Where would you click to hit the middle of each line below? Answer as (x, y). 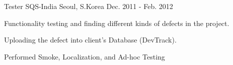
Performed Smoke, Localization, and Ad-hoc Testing (85, 56)
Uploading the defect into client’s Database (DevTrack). (90, 40)
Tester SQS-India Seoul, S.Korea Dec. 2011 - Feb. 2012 (89, 6)
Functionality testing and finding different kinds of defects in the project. (117, 23)
